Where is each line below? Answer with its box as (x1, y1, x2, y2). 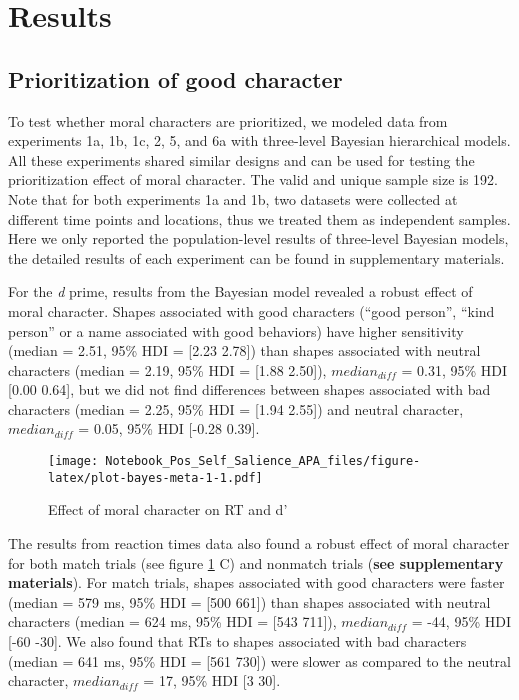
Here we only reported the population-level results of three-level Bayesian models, (8, 228, 509, 249)
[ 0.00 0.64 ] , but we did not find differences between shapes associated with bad (8, 379, 491, 400)
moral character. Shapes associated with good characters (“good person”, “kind (8, 300, 495, 321)
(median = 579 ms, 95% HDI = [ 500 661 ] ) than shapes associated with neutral (8, 591, 491, 612)
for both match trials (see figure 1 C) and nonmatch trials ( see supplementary (8, 552, 504, 573)
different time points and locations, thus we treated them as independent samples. (8, 208, 511, 229)
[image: (48, 454, 99, 469)
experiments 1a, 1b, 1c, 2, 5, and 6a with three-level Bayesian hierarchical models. (8, 130, 511, 151)
